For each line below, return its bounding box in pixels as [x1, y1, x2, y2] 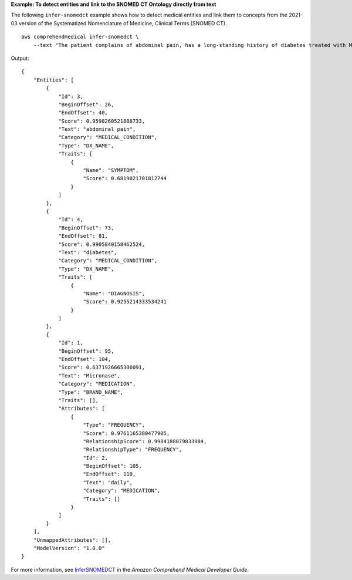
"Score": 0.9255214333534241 [83, 298, 167, 305]
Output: [11, 55, 29, 62]
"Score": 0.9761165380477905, [83, 430, 170, 437]
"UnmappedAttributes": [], [33, 537, 111, 543]
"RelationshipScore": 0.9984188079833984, [83, 438, 207, 444]
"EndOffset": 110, [83, 471, 136, 478]
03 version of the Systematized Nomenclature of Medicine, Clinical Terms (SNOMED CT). [11, 19, 227, 26]
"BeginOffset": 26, [58, 101, 114, 108]
